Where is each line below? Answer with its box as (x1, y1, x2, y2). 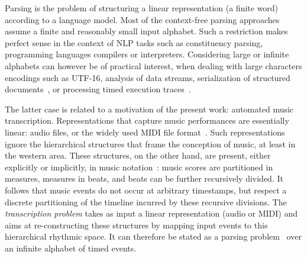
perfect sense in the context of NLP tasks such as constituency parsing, (5, 36, 263, 49)
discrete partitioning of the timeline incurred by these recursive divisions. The (5, 195, 287, 208)
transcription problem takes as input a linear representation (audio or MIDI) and (5, 207, 298, 220)
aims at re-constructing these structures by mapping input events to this (5, 218, 268, 231)
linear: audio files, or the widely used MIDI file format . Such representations (5, 125, 285, 138)
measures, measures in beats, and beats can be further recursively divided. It (5, 172, 283, 185)
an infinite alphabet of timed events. (5, 241, 137, 254)
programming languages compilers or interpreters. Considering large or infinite (5, 48, 289, 60)
